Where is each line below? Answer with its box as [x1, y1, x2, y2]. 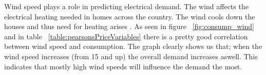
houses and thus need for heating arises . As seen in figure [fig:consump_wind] [4, 21, 254, 32]
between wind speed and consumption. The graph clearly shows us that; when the [4, 41, 262, 52]
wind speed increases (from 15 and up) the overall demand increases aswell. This [4, 51, 258, 61]
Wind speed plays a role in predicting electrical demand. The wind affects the [4, 1, 249, 11]
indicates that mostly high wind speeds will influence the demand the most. [4, 61, 242, 71]
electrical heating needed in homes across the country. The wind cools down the [4, 11, 255, 21]
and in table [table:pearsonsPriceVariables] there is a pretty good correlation [4, 31, 248, 41]
